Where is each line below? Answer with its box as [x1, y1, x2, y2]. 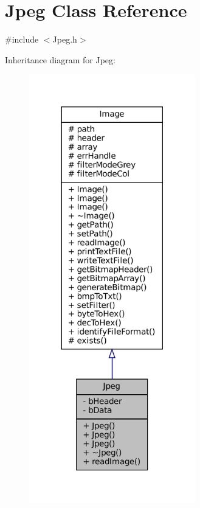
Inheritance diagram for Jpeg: [5, 53, 116, 66]
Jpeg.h [52, 33, 77, 46]
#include [5, 33, 39, 46]
